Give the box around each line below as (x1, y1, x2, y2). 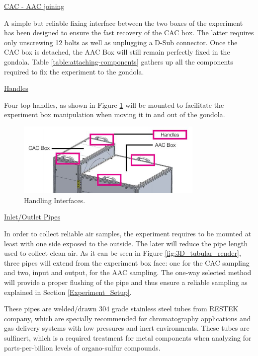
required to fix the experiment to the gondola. (4, 66, 144, 76)
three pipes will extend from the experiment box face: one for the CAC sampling (4, 257, 250, 268)
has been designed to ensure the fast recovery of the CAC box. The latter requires (4, 27, 254, 38)
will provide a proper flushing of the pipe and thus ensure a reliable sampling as (4, 277, 248, 287)
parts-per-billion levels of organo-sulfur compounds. (4, 342, 161, 353)
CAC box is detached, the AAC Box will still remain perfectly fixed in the (4, 47, 230, 57)
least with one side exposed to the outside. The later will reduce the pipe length (4, 238, 248, 248)
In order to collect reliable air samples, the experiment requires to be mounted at (4, 228, 252, 239)
